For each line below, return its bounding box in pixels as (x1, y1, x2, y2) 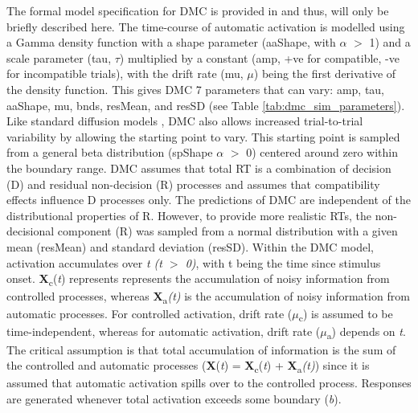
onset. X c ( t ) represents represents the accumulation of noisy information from (6, 270, 390, 288)
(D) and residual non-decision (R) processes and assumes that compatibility (6, 175, 380, 192)
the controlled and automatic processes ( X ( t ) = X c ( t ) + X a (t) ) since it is (6, 357, 370, 375)
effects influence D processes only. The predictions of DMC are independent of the (6, 191, 411, 208)
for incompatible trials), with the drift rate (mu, (6, 65, 244, 82)
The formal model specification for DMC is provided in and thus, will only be (6, 2, 389, 18)
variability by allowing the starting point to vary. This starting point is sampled (6, 128, 400, 145)
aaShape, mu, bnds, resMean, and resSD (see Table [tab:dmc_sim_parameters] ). (6, 96, 405, 113)
